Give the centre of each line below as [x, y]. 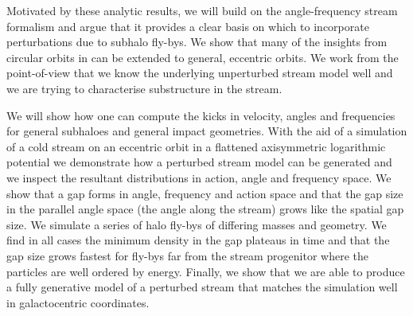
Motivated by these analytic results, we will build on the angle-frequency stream [202, 10]
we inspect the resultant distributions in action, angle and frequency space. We [199, 177]
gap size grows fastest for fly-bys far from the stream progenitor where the [187, 255]
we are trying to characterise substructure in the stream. [144, 88]
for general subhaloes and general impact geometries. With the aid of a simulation [207, 131]
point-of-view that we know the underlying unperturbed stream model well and [200, 73]
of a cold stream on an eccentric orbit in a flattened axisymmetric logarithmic [196, 146]
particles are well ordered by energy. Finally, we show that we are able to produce [206, 271]
